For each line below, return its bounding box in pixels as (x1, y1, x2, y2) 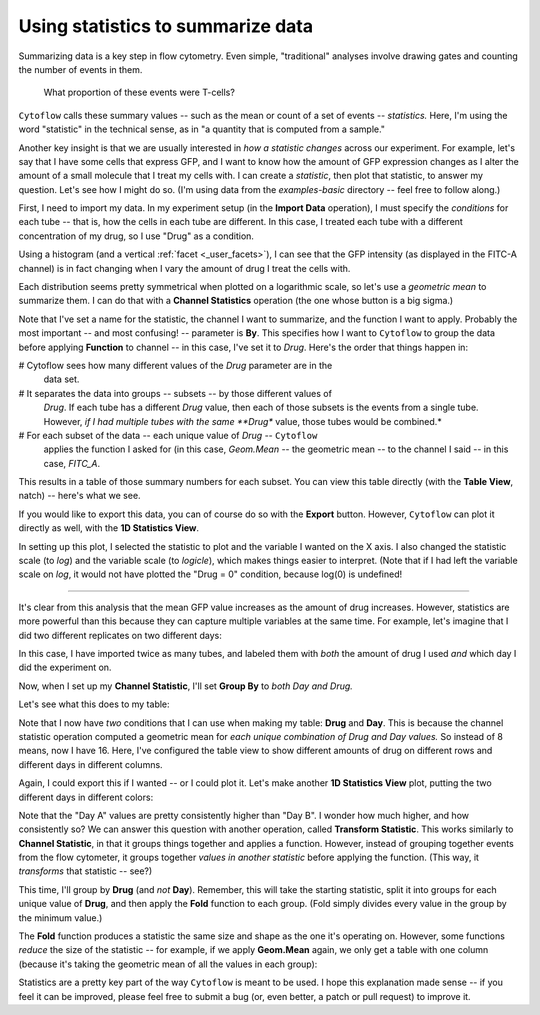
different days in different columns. (18, 758, 164, 770)
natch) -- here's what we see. (18, 490, 141, 502)
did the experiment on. (18, 661, 112, 674)
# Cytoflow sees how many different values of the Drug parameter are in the (18, 359, 333, 371)
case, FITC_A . (43, 457, 100, 469)
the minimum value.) (18, 911, 103, 924)
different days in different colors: (18, 791, 154, 803)
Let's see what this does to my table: (18, 698, 170, 710)
